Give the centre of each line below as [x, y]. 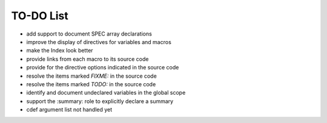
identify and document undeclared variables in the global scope [106, 93]
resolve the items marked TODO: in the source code [91, 84]
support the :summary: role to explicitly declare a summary [100, 101]
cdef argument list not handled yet [69, 110]
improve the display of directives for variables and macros [99, 42]
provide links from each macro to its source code [88, 59]
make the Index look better [60, 51]
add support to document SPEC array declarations [89, 34]
